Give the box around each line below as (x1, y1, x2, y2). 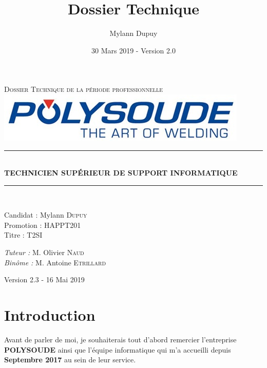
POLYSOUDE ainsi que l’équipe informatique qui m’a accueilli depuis (4, 344, 231, 355)
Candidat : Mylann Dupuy (4, 209, 87, 220)
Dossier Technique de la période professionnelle (4, 84, 163, 94)
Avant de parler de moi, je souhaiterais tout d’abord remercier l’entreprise (4, 334, 237, 344)
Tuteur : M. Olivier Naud (4, 247, 84, 258)
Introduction (4, 304, 96, 325)
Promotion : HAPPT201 (4, 219, 81, 230)
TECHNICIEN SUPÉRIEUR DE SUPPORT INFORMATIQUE (4, 167, 238, 178)
